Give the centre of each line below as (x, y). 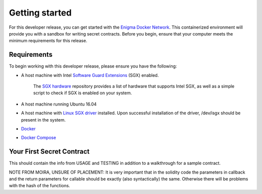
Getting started (40, 13)
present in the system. (43, 120)
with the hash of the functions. (40, 186)
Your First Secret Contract (49, 151)
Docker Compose (39, 138)
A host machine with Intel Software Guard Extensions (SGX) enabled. (90, 75)
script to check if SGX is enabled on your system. (82, 93)
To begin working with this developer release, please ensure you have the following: (93, 66)
